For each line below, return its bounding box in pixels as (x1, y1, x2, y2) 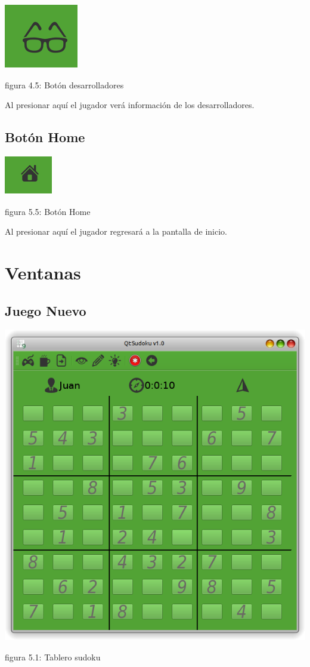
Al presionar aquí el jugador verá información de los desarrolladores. (5, 99, 255, 111)
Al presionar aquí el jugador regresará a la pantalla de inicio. (5, 225, 227, 238)
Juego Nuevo (5, 301, 86, 319)
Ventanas (5, 260, 81, 284)
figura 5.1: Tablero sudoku (5, 651, 101, 663)
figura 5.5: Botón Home (5, 205, 91, 217)
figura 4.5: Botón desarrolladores (5, 78, 124, 91)
